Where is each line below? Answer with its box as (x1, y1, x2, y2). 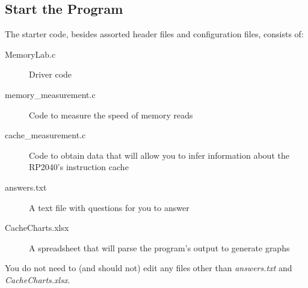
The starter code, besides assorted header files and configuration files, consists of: (5, 28, 304, 40)
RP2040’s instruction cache (29, 161, 129, 173)
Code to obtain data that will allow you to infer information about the (29, 149, 289, 161)
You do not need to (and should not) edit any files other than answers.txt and (5, 262, 292, 274)
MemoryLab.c (5, 47, 56, 60)
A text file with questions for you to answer (29, 201, 189, 213)
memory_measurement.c (5, 88, 96, 100)
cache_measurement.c (5, 129, 86, 141)
